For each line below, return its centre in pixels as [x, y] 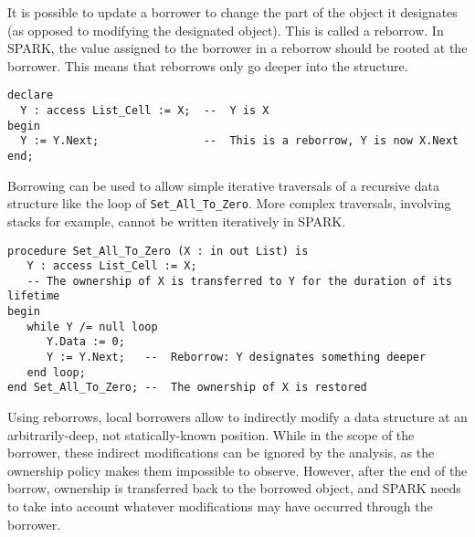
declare [31, 95]
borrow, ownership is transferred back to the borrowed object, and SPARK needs [234, 488]
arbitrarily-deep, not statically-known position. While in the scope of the [211, 434]
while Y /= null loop [92, 326]
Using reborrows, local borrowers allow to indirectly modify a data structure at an [237, 417]
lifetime [34, 296]
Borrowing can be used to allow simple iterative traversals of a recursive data [223, 185]
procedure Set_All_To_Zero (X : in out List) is [158, 251]
